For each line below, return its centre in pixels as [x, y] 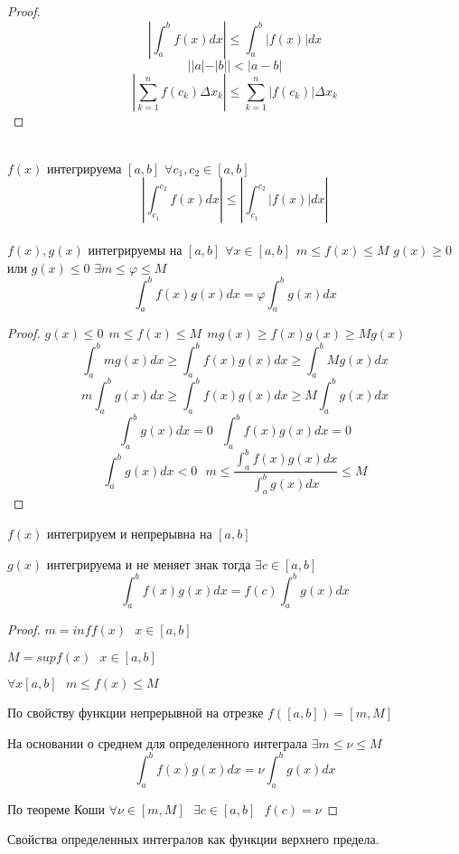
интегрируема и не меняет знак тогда [149, 563]
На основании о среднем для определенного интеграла [157, 742]
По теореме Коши [56, 808]
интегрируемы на [135, 249]
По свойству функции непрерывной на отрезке [136, 713]
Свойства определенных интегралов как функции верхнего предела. [193, 839]
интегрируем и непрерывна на [130, 533]
